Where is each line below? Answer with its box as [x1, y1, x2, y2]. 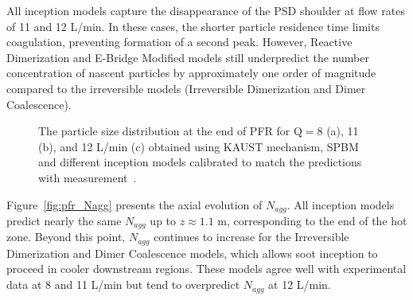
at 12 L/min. [268, 276, 331, 293]
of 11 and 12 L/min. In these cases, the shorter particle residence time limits [6, 18, 380, 34]
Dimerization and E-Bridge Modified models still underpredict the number [6, 49, 369, 65]
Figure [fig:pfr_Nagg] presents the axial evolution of [6, 196, 263, 212]
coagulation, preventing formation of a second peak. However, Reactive [6, 33, 353, 50]
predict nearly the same [6, 212, 122, 228]
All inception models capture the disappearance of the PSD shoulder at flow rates [6, 2, 405, 18]
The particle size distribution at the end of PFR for [38, 123, 290, 139]
